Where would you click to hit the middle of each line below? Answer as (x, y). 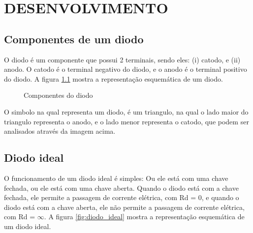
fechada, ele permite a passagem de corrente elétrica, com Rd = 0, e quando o (122, 197)
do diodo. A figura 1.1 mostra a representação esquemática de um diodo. (113, 78)
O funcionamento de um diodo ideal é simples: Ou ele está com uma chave (116, 178)
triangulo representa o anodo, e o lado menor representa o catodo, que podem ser (126, 121)
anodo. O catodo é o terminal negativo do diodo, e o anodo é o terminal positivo (126, 69)
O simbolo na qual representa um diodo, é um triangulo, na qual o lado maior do (126, 111)
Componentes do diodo (58, 95)
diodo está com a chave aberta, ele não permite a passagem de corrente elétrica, (124, 207)
